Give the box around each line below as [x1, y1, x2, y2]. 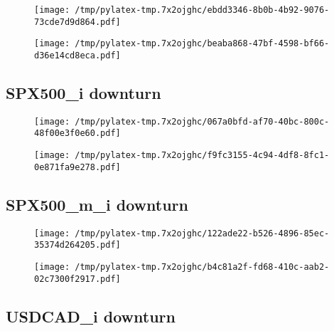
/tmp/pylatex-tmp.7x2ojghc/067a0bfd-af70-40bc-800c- [75, 116, 330, 127]
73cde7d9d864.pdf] [34, 16, 121, 27]
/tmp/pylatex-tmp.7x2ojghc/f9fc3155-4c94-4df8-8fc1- [75, 150, 330, 161]
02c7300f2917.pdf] [34, 273, 121, 284]
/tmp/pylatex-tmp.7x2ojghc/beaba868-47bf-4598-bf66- [75, 38, 330, 49]
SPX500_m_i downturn [6, 193, 188, 215]
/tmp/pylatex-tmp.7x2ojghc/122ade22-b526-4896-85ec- [75, 228, 330, 238]
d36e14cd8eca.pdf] [34, 50, 121, 61]
